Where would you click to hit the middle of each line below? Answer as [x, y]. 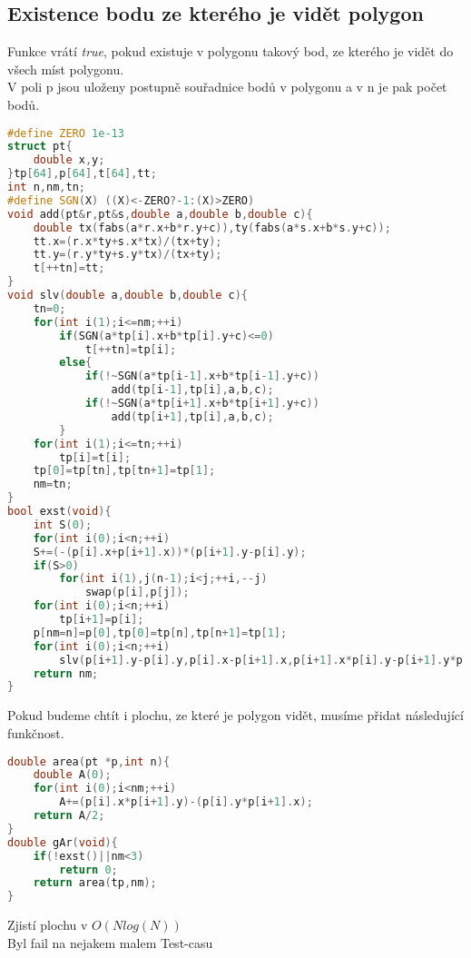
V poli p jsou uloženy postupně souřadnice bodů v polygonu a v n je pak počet [227, 87]
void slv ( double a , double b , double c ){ [128, 296]
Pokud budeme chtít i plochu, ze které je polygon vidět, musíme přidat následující [235, 715]
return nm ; [66, 673]
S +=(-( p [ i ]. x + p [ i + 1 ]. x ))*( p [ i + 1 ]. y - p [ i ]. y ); [170, 552]
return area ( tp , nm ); [95, 883]
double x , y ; [69, 160]
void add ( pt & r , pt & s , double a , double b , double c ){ [160, 214]
